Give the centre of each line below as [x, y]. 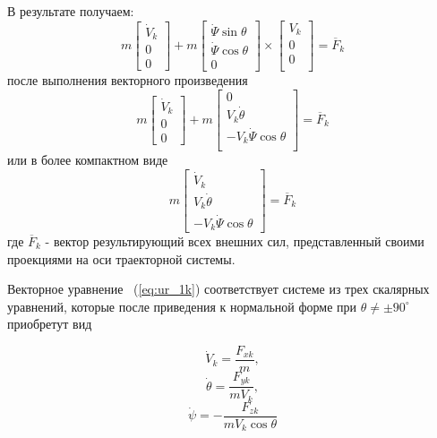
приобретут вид [50, 324]
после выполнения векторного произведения [128, 80]
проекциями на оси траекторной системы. [121, 258]
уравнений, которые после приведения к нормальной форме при [182, 306]
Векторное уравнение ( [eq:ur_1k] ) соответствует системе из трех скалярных [218, 289]
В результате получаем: [71, 11]
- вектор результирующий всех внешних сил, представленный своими [235, 240]
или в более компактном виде [88, 160]
